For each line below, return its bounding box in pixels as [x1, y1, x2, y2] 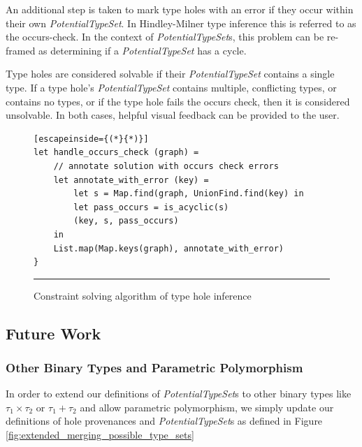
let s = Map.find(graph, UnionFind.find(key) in [73, 189, 304, 199]
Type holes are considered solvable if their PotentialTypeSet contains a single [6, 66, 335, 81]
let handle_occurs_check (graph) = [34, 147, 199, 158]
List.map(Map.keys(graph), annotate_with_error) [53, 243, 284, 254]
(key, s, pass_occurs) [73, 216, 179, 226]
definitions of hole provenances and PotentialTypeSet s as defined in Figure [6, 413, 323, 428]
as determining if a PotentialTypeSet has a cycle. [38, 43, 247, 57]
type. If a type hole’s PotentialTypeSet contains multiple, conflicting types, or [6, 80, 337, 94]
